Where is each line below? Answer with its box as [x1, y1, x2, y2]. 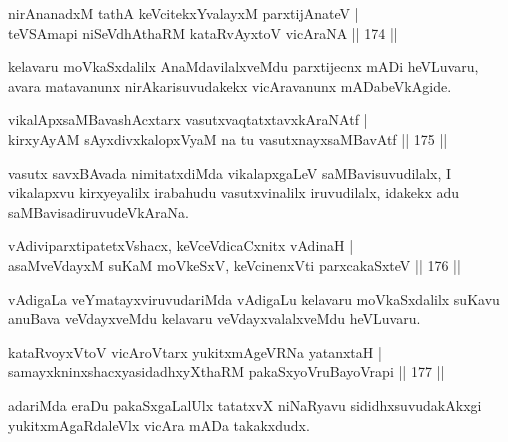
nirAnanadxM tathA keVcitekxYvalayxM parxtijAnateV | [8, 3, 359, 23]
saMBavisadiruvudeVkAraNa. [8, 201, 189, 222]
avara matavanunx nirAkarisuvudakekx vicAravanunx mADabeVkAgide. [8, 75, 452, 96]
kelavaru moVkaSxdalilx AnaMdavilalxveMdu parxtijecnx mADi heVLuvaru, [8, 56, 479, 77]
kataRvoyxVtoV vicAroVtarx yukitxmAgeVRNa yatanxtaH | [8, 341, 382, 362]
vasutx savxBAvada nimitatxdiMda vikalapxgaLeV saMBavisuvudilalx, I [8, 162, 452, 183]
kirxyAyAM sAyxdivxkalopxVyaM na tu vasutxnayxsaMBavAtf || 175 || [8, 128, 448, 149]
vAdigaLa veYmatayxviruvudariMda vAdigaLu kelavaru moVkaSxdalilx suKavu [8, 288, 500, 309]
